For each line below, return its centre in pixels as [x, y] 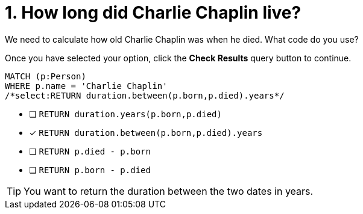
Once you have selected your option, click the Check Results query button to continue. [178, 58]
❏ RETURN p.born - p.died [90, 170]
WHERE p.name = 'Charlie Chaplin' [86, 86]
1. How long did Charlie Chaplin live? [153, 13]
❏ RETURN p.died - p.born [90, 151]
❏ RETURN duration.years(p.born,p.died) [125, 114]
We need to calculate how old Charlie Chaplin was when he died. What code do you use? [182, 39]
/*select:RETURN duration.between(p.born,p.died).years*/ [145, 95]
